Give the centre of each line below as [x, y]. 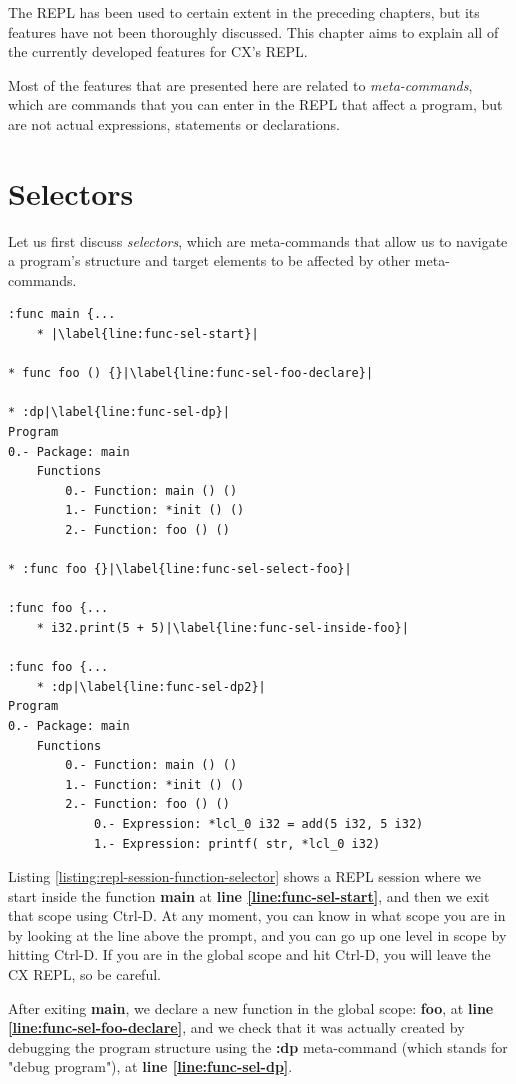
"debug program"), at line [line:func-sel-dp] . [150, 1066]
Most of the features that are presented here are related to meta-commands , [240, 84]
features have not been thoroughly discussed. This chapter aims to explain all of [253, 31]
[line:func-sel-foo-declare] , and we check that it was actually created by [236, 1027]
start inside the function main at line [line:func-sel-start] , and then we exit [249, 895]
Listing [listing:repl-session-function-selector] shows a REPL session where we [244, 876]
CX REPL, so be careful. [84, 974]
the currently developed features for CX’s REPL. [158, 51]
